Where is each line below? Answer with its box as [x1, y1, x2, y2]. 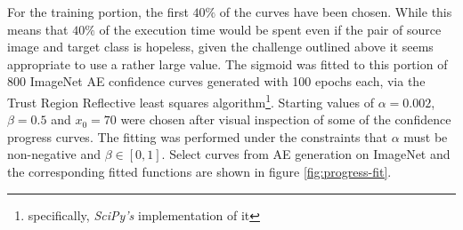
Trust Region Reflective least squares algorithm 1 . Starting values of [7, 90, 374, 111]
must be [403, 127, 448, 146]
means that [7, 20, 69, 38]
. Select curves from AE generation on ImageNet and [161, 145, 451, 163]
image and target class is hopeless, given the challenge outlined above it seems [7, 37, 434, 56]
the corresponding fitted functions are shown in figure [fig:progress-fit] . [7, 163, 392, 180]
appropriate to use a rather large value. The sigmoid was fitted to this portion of [7, 54, 448, 73]
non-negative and [7, 145, 102, 163]
